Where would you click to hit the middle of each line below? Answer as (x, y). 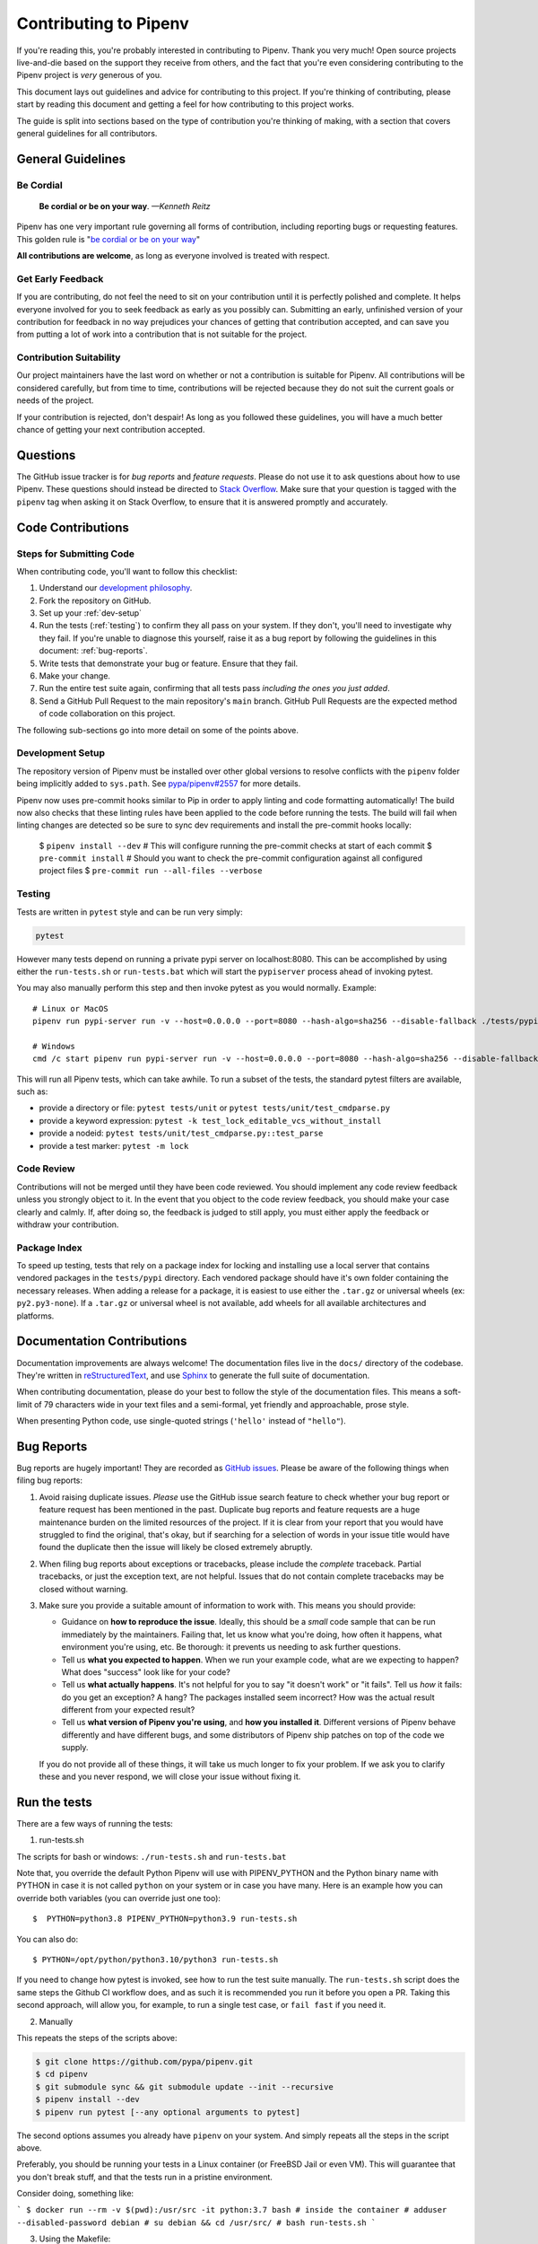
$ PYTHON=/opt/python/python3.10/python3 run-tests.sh (156, 1960)
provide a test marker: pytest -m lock (114, 1145)
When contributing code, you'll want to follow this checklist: (127, 571)
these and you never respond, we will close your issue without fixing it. (170, 1776)
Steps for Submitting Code (75, 554)
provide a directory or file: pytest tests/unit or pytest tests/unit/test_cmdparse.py (214, 1108)
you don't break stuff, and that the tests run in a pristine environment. (145, 2177)
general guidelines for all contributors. (87, 133)
